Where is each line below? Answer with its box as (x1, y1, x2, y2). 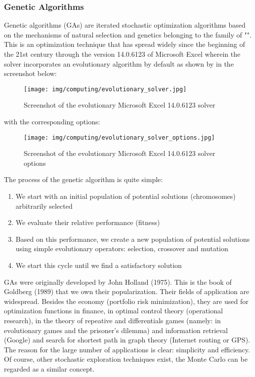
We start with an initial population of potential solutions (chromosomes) (15, 191, 236, 201)
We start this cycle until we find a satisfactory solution (15, 260, 182, 270)
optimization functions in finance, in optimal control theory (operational (4, 305, 223, 316)
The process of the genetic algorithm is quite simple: (4, 174, 163, 185)
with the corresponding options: (4, 116, 100, 127)
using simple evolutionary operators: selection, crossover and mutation (15, 243, 228, 254)
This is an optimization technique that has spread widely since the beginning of (4, 39, 245, 49)
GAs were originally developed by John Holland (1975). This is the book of (4, 276, 232, 287)
